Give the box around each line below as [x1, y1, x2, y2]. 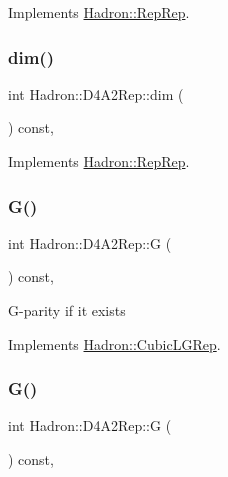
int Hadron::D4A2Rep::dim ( [8, 83, 184, 104]
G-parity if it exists [8, 300, 126, 320]
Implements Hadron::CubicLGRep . [8, 333, 221, 354]
